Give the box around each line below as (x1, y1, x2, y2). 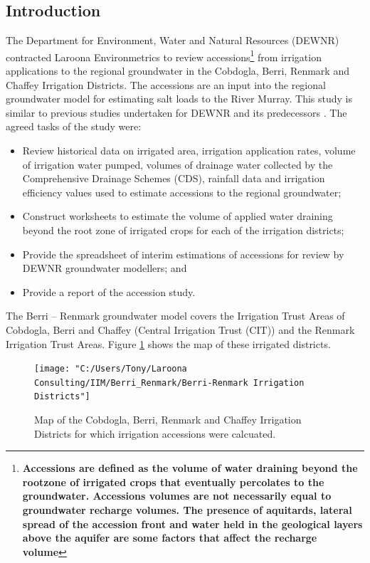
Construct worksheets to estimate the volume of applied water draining (22, 209, 333, 223)
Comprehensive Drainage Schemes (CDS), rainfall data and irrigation (22, 171, 325, 186)
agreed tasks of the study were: (6, 119, 142, 134)
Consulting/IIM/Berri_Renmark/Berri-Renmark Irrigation (34, 377, 305, 388)
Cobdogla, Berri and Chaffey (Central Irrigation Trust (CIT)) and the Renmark (6, 322, 355, 337)
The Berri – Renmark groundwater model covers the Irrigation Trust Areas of (6, 308, 345, 323)
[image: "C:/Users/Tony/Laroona (34, 364, 187, 374)
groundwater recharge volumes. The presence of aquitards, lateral (22, 503, 352, 517)
